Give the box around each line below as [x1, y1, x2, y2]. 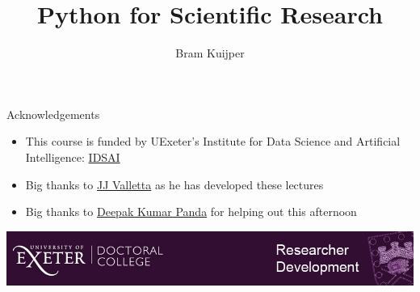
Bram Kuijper [175, 44, 245, 61]
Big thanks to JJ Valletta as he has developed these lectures [25, 176, 324, 193]
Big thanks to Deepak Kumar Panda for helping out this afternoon [25, 203, 357, 220]
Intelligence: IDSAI [25, 148, 120, 165]
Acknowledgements [6, 105, 100, 122]
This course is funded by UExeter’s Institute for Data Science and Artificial [25, 133, 401, 150]
